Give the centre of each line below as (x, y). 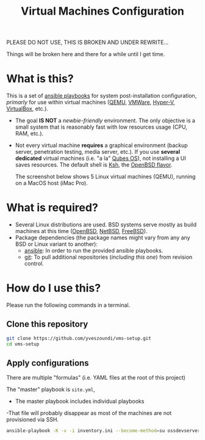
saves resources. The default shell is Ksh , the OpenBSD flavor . (94, 165)
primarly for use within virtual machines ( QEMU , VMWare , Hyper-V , (91, 103)
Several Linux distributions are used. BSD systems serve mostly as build (106, 225)
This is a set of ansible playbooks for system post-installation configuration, (102, 96)
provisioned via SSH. (33, 420)
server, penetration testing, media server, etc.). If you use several (97, 152)
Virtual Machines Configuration (103, 11)
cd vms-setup (23, 344)
